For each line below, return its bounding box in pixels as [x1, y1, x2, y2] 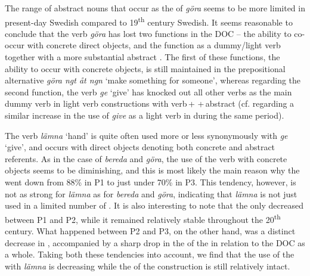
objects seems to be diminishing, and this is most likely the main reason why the [5, 164, 300, 176]
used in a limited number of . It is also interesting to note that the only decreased [5, 199, 303, 212]
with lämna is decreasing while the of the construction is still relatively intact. [5, 259, 290, 272]
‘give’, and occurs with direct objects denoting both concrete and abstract [5, 141, 275, 153]
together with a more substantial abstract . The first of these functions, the [5, 51, 280, 63]
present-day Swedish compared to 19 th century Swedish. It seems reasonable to [5, 14, 293, 28]
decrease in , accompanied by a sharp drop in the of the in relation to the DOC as [5, 236, 305, 249]
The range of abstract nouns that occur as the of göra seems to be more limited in [5, 2, 305, 14]
